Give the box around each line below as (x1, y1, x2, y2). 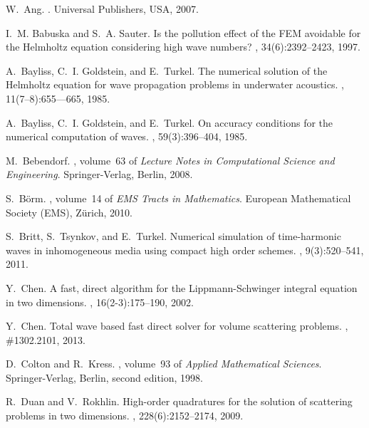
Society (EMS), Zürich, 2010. (6, 204, 132, 219)
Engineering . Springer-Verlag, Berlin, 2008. (6, 167, 193, 182)
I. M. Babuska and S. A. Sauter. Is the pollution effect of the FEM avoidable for (6, 25, 361, 40)
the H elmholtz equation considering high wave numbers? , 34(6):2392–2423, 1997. (6, 39, 361, 54)
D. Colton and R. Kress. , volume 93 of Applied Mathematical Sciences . (6, 356, 322, 371)
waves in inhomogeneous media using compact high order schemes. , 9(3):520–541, (6, 242, 364, 257)
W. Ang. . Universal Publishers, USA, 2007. (6, 1, 199, 16)
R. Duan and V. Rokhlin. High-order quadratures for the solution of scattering (6, 394, 353, 409)
